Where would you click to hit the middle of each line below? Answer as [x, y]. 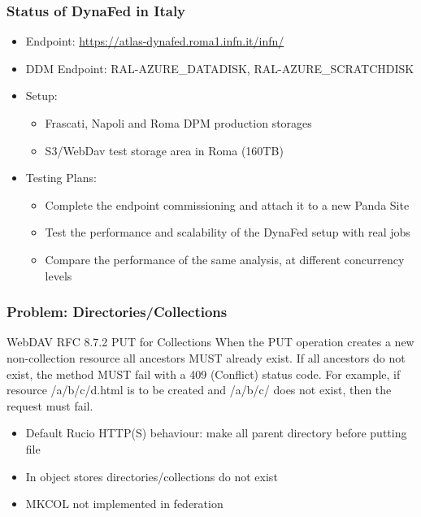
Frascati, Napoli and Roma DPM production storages [178, 123]
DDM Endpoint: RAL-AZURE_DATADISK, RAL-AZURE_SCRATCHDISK [220, 68]
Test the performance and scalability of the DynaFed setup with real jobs [228, 232]
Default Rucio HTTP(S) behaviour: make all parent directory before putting [216, 433]
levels [59, 275]
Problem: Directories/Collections [117, 312]
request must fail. [50, 405]
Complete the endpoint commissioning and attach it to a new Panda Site [227, 204]
